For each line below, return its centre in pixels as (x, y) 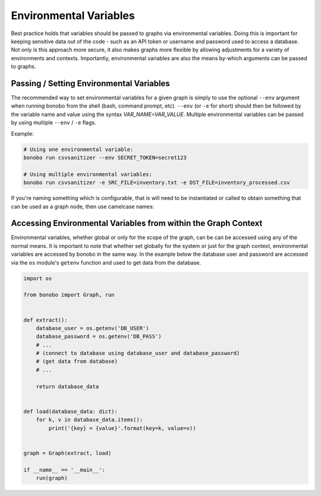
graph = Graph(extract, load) (67, 453)
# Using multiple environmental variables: (88, 174)
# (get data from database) (77, 362)
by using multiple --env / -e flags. (53, 123)
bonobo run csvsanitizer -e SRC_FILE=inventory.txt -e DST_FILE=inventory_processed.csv (157, 183)
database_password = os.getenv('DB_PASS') (99, 337)
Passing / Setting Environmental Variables (91, 83)
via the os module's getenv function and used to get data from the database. (106, 262)
